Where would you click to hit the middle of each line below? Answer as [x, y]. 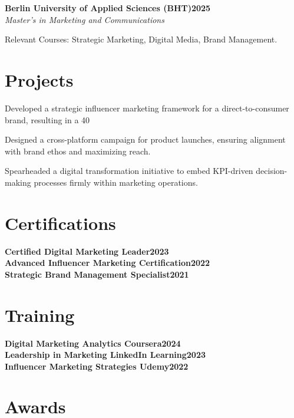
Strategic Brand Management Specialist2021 [97, 274]
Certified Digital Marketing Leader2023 [87, 251]
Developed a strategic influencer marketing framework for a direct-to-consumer [147, 108]
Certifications [60, 223]
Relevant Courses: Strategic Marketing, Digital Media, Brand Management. [141, 39]
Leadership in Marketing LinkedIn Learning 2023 [105, 355]
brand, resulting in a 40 [47, 119]
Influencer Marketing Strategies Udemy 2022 [97, 366]
